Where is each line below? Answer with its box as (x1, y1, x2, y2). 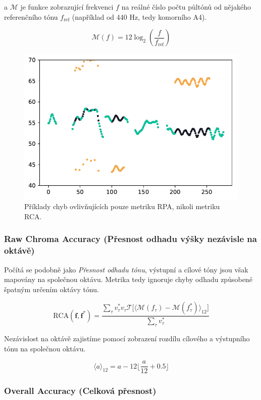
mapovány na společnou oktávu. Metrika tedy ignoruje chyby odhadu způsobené (4, 274, 252, 285)
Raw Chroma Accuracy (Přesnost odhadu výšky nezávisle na (4, 232, 257, 245)
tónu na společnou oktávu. (4, 343, 86, 353)
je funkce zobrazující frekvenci (20, 2, 114, 12)
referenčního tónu (4, 11, 58, 22)
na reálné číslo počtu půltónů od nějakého (121, 2, 251, 12)
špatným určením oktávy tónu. (4, 284, 99, 294)
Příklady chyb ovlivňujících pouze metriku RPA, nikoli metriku (24, 201, 220, 212)
